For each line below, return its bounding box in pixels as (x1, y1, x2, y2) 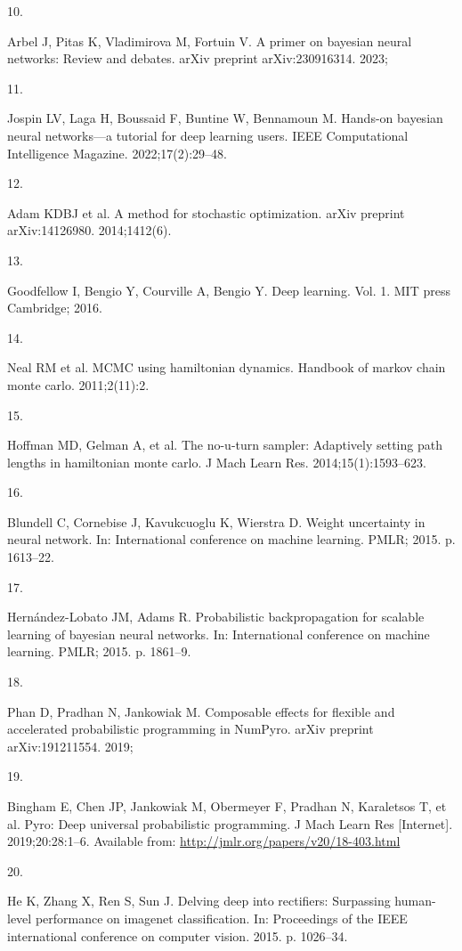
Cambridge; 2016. (7, 298, 102, 317)
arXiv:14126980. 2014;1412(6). (7, 221, 172, 240)
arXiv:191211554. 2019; (7, 736, 134, 755)
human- (394, 891, 436, 910)
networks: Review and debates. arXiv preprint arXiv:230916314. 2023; (7, 49, 388, 68)
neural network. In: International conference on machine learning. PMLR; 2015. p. (7, 530, 456, 549)
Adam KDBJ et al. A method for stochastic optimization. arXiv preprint (7, 203, 405, 222)
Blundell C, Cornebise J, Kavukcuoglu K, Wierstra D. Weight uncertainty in (7, 512, 426, 531)
